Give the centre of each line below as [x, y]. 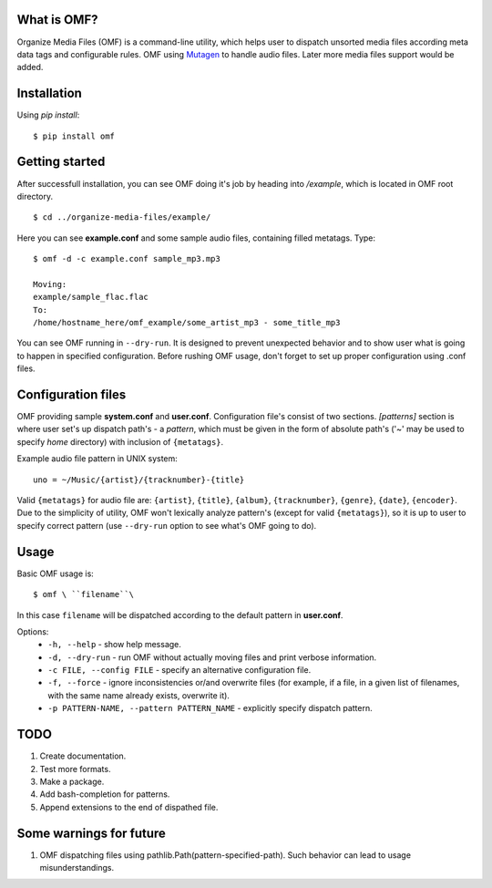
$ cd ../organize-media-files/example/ [122, 217]
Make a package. [72, 781]
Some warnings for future [91, 833]
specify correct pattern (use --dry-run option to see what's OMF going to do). [167, 525]
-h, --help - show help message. [115, 645]
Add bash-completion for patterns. [105, 794]
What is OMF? [57, 20]
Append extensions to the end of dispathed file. [129, 807]
